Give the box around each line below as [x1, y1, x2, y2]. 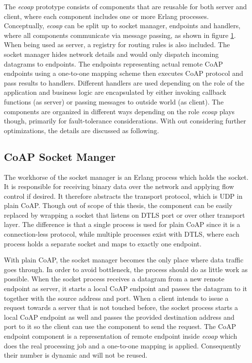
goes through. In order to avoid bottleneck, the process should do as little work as [4, 264, 248, 274]
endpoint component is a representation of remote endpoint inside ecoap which [4, 331, 237, 341]
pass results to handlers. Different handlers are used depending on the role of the [4, 77, 245, 87]
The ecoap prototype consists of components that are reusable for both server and [4, 1, 247, 11]
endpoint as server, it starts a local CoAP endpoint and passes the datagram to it [4, 283, 247, 294]
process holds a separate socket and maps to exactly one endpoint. [4, 238, 202, 248]
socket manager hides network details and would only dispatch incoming [4, 49, 219, 59]
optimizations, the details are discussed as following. [4, 125, 159, 135]
